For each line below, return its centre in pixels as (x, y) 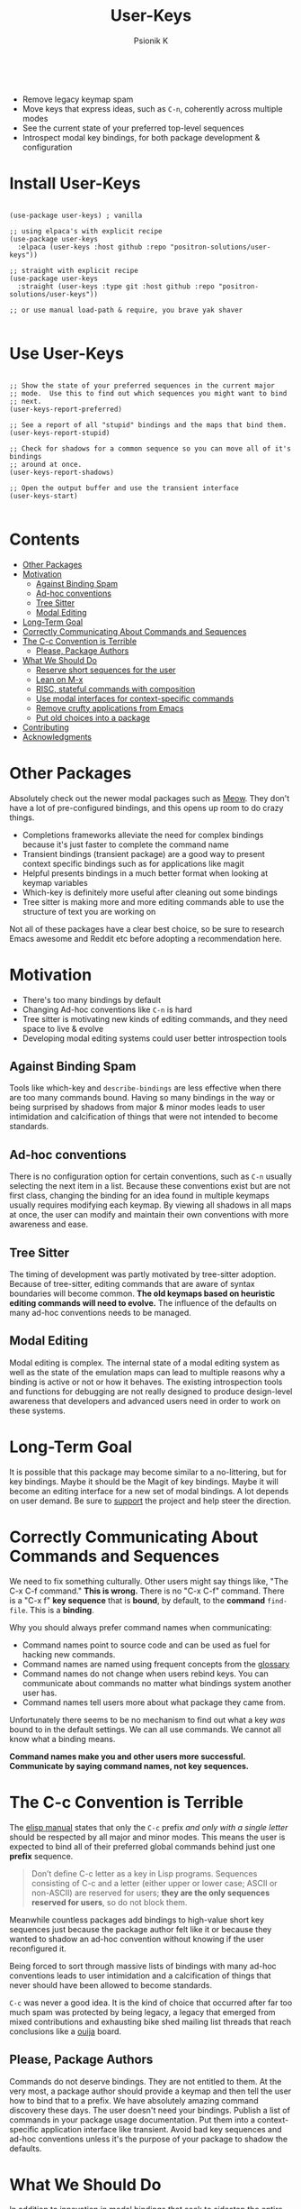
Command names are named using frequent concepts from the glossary (156, 1664)
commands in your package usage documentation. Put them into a (133, 2120)
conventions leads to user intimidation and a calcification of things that (140, 1976)
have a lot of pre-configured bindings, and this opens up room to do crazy (146, 808)
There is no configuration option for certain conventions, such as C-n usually (150, 1176)
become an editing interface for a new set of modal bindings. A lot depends (149, 1491)
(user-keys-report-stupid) (60, 433)
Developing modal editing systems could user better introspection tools (155, 1038)
